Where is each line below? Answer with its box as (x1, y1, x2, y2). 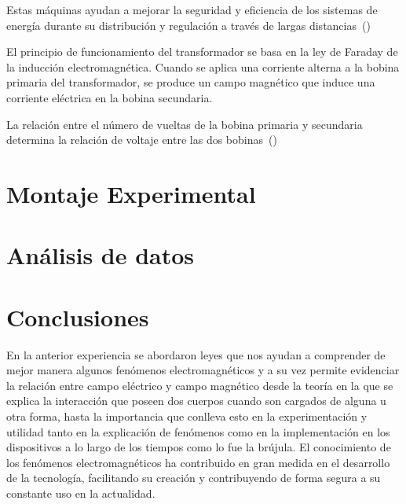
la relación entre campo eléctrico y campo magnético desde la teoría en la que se (6, 377, 393, 393)
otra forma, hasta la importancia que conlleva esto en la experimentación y (6, 408, 368, 424)
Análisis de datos (6, 239, 195, 271)
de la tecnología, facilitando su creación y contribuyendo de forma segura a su (6, 469, 381, 486)
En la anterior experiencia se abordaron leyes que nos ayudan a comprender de (6, 346, 386, 362)
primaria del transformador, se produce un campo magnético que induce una (6, 74, 375, 90)
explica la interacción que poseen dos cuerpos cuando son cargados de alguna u (6, 392, 386, 409)
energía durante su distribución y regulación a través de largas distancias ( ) (6, 17, 371, 33)
